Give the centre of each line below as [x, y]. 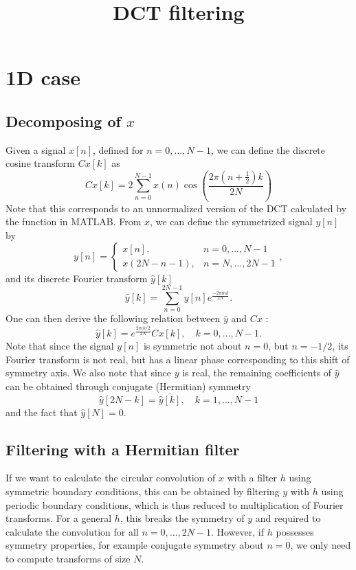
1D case [43, 77]
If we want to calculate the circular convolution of [111, 478]
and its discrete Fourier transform [77, 278]
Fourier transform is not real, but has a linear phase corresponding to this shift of [178, 359]
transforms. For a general [59, 518]
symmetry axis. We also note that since [89, 373]
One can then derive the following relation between [113, 318]
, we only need [321, 545]
